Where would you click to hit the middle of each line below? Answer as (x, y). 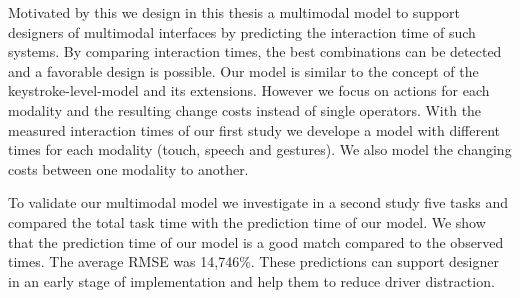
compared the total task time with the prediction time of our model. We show (247, 221)
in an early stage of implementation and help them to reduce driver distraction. (251, 280)
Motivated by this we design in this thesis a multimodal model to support (234, 12)
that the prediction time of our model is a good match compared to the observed (256, 241)
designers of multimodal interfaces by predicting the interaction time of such (242, 31)
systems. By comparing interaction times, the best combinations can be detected (255, 51)
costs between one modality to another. (128, 168)
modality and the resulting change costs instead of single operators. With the (245, 109)
